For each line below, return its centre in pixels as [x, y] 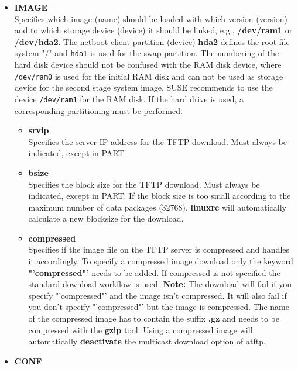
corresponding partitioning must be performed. [98, 110]
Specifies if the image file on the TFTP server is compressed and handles [159, 249]
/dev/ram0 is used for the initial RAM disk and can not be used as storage [149, 76]
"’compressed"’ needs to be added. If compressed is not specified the [154, 272]
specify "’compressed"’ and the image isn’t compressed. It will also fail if [157, 295]
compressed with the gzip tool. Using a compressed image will [141, 330]
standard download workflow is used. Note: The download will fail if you [160, 284]
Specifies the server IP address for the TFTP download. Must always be [157, 141]
